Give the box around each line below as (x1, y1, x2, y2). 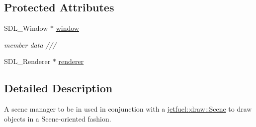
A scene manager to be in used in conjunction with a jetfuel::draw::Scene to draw (4, 104, 252, 114)
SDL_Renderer (4, 56, 51, 66)
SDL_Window (4, 23, 48, 33)
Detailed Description (4, 80, 113, 96)
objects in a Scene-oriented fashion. (4, 113, 111, 124)
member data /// (4, 39, 57, 50)
